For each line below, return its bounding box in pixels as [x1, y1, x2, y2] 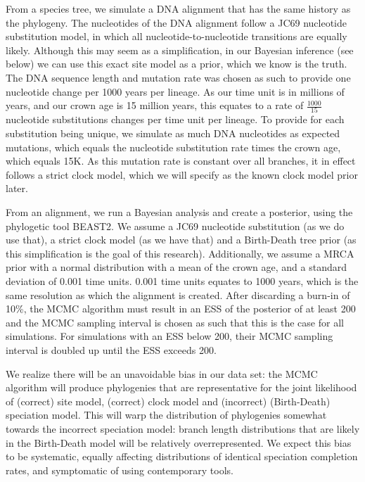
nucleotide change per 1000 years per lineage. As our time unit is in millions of [6, 84, 345, 99]
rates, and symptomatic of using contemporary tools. [6, 462, 233, 477]
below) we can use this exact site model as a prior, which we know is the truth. [6, 56, 347, 71]
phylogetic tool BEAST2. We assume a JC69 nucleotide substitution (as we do [6, 218, 345, 233]
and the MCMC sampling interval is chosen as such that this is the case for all [6, 315, 344, 329]
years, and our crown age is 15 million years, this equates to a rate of [6, 98, 304, 113]
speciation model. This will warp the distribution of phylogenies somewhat [6, 407, 327, 422]
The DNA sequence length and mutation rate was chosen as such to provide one [6, 70, 351, 84]
